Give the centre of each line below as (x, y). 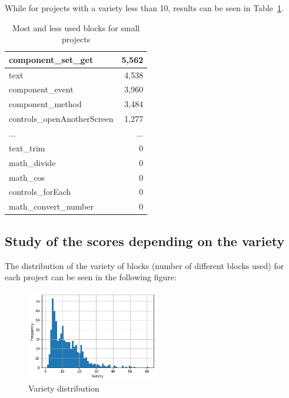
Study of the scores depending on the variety (145, 241)
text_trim (27, 147)
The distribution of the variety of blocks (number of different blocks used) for (144, 265)
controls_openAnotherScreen (61, 119)
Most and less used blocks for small (76, 27)
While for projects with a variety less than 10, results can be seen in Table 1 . (144, 8)
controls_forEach (40, 192)
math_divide (32, 162)
